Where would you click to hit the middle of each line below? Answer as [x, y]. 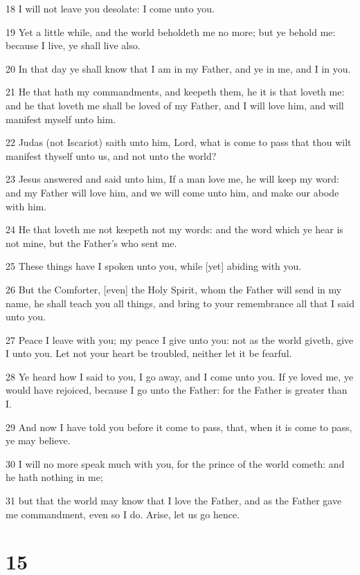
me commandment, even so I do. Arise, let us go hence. [123, 514]
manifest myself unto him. [61, 119]
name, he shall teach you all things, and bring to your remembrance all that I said [180, 303]
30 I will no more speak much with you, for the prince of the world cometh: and [175, 463]
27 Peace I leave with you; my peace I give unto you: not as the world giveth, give [180, 339]
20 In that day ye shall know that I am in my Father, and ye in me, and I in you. [178, 68]
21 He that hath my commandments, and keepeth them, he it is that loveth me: [175, 92]
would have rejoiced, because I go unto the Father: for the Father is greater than [177, 390]
